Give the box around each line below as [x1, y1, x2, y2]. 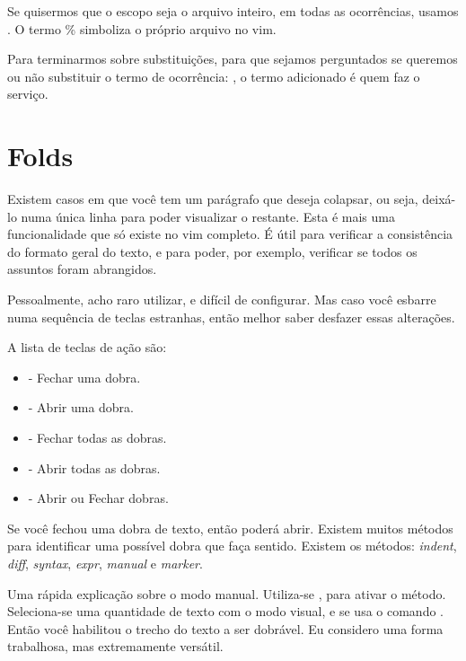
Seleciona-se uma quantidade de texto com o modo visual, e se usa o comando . [7, 602, 444, 621]
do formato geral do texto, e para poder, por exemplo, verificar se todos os [7, 242, 418, 260]
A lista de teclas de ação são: [7, 338, 167, 357]
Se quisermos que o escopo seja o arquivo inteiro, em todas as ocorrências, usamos [7, 2, 459, 20]
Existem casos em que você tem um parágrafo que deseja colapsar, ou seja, [7, 189, 418, 208]
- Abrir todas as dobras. [28, 458, 161, 477]
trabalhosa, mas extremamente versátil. [7, 637, 224, 656]
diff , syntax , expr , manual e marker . [7, 554, 203, 572]
